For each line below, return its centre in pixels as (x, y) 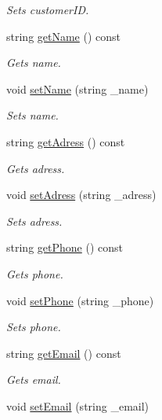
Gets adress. (36, 168)
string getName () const (64, 36)
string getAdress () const (66, 141)
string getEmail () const (64, 353)
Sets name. (32, 115)
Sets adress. (34, 221)
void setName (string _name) (77, 88)
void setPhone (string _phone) (80, 300)
